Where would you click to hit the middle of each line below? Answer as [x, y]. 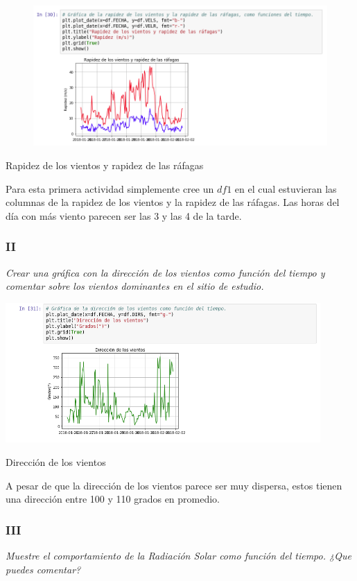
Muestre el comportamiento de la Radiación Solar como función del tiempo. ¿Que [178, 556]
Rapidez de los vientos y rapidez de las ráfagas [105, 165]
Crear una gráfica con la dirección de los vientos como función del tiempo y [165, 272]
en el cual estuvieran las [286, 188]
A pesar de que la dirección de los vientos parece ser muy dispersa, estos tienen [174, 485]
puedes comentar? [43, 569]
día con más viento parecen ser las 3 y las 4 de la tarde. [124, 215]
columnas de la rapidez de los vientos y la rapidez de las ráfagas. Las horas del [173, 202]
